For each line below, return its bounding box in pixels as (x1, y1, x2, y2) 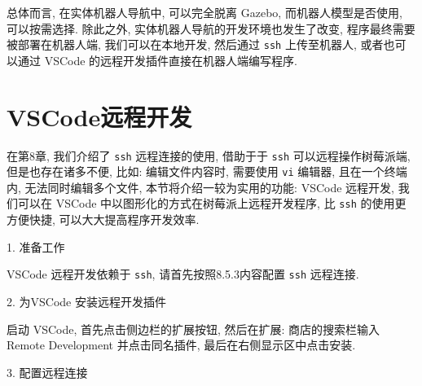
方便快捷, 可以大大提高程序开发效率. (7, 211, 200, 228)
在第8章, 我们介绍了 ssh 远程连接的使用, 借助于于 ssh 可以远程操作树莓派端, (7, 147, 411, 164)
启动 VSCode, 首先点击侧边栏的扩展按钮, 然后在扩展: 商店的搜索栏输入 (7, 320, 380, 337)
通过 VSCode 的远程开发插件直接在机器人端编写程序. (17, 51, 297, 68)
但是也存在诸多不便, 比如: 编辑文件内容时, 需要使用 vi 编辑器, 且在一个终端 (7, 163, 407, 180)
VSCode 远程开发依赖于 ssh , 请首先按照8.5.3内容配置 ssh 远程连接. (7, 265, 359, 283)
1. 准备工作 (7, 238, 65, 255)
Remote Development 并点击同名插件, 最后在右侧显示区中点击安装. (7, 336, 356, 353)
